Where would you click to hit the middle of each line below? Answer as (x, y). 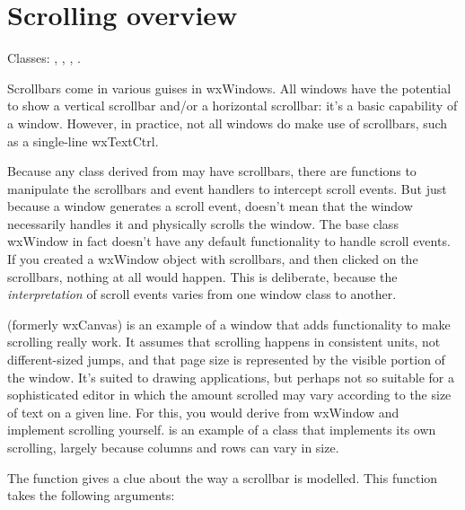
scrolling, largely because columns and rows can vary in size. (173, 447)
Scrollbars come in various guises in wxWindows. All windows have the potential (229, 88)
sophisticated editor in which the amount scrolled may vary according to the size (229, 395)
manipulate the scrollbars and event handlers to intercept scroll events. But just (227, 188)
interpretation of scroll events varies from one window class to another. (202, 294)
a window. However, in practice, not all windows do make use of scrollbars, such (228, 123)
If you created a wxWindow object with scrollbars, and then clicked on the (213, 259)
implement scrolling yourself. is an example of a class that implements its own (222, 430)
